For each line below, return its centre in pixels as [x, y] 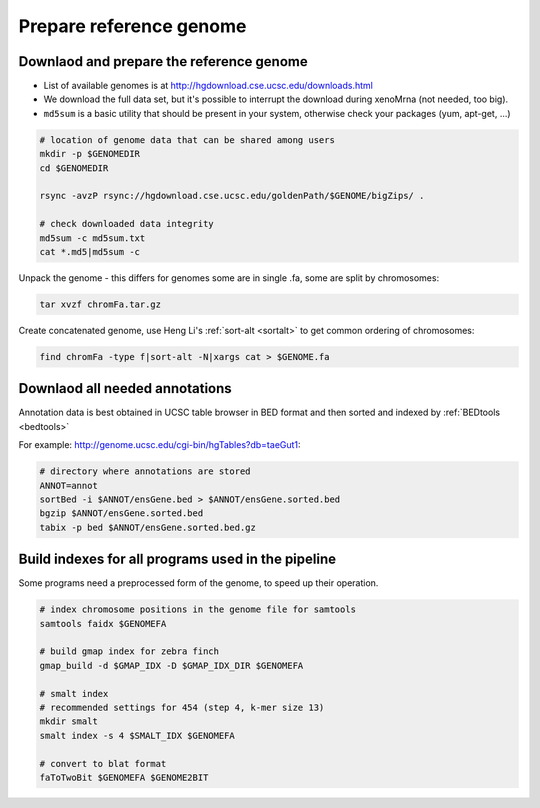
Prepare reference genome [132, 26]
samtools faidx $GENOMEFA [103, 623]
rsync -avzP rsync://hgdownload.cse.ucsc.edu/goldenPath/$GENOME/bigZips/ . [232, 196]
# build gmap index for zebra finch [129, 651]
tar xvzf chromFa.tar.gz [100, 304]
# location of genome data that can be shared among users [187, 139]
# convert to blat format [103, 763]
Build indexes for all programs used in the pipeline [177, 559]
